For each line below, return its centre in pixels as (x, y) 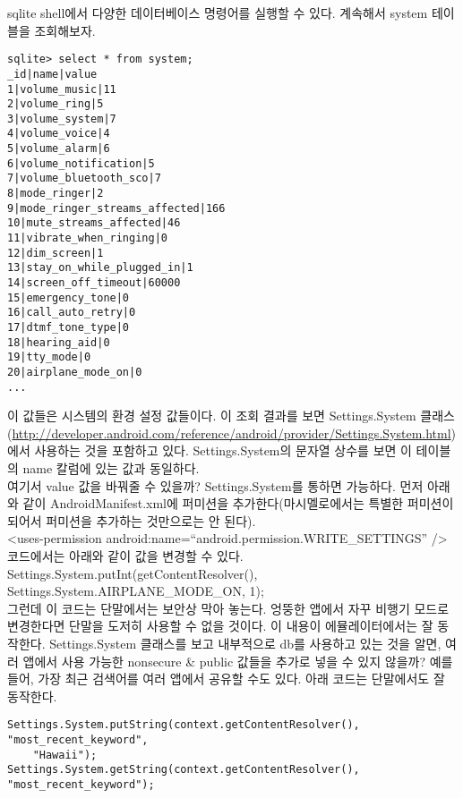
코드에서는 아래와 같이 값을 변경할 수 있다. (125, 556)
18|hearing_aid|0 (59, 342)
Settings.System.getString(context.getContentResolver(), (184, 770)
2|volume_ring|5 (56, 104)
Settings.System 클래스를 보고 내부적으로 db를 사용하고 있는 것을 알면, (245, 643)
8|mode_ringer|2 (56, 194)
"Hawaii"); (65, 755)
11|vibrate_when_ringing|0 (87, 238)
